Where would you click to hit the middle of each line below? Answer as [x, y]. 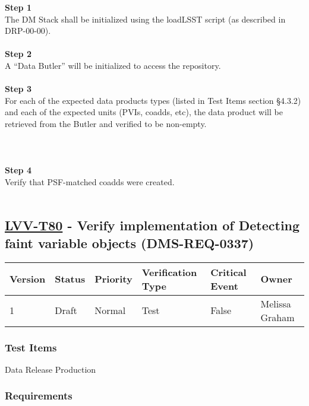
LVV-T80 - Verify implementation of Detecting [152, 225]
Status [70, 279]
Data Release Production [51, 369]
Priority [113, 279]
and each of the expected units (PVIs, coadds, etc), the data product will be [144, 112]
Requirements [39, 396]
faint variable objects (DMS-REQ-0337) [130, 242]
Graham [278, 317]
